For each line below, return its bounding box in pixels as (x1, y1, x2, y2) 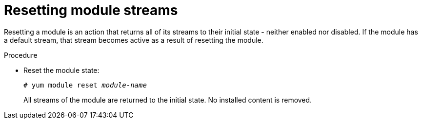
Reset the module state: (23, 66, 100, 74)
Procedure (4, 51, 38, 59)
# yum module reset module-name (23, 81, 147, 89)
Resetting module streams (4, 2, 178, 18)
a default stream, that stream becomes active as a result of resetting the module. (4, 35, 263, 44)
